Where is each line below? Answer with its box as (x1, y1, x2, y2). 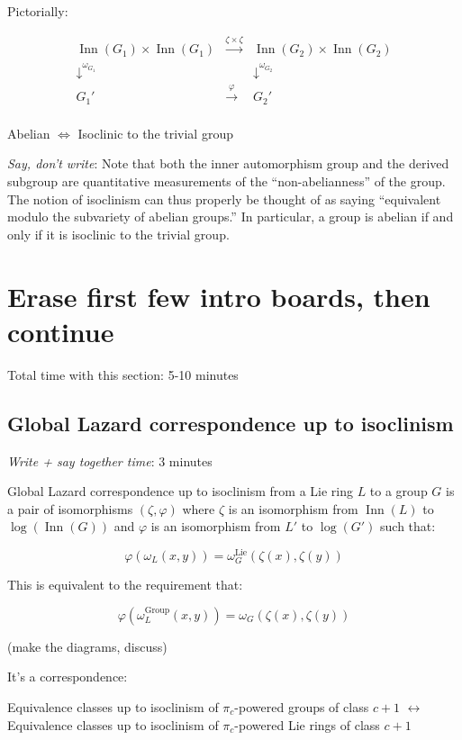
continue (7, 312, 114, 349)
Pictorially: (7, 2, 68, 20)
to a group (369, 482, 428, 501)
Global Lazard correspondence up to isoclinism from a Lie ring (7, 482, 353, 501)
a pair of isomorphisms (7, 499, 133, 518)
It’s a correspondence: (7, 667, 128, 686)
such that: (380, 517, 436, 536)
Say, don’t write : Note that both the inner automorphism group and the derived (7, 154, 449, 173)
